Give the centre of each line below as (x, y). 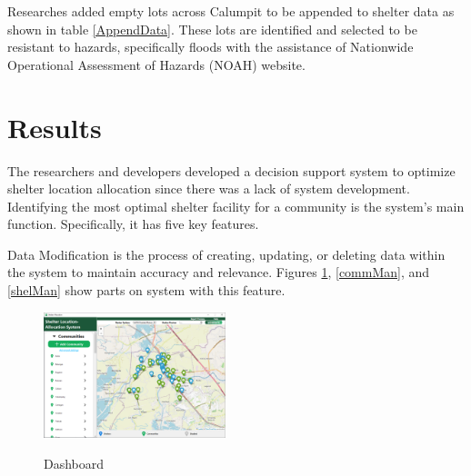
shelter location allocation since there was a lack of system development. (209, 188)
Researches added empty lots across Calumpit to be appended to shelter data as (231, 11)
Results (55, 127)
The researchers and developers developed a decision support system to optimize (231, 170)
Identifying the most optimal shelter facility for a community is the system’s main (236, 206)
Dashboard (74, 463)
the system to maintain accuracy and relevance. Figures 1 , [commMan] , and (219, 272)
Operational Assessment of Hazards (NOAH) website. (156, 64)
